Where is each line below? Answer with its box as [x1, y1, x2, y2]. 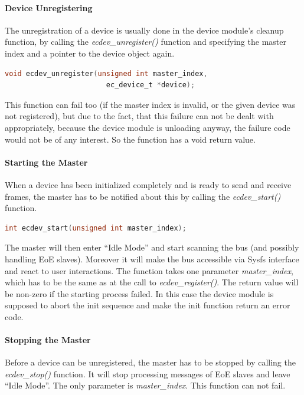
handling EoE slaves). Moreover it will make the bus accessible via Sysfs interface [5, 252, 299, 265]
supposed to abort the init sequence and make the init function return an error [5, 299, 290, 311]
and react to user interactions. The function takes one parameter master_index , [5, 264, 293, 276]
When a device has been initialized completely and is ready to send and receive [5, 178, 292, 190]
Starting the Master [5, 156, 88, 168]
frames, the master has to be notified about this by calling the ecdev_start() [5, 190, 281, 202]
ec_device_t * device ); [106, 81, 195, 90]
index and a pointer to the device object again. [5, 47, 175, 59]
